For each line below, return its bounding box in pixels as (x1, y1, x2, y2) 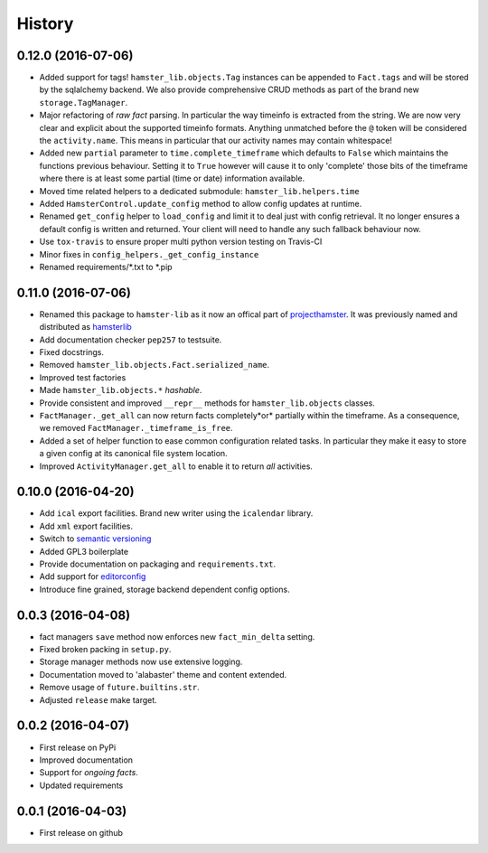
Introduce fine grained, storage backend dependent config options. (39, 584, 290, 595)
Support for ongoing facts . (39, 767, 139, 778)
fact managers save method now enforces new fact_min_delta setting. (39, 631, 315, 642)
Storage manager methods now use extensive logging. (39, 656, 243, 668)
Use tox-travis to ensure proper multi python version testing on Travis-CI (39, 236, 323, 248)
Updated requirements (39, 780, 124, 791)
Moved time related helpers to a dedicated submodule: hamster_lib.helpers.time (39, 185, 361, 196)
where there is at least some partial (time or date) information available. (39, 173, 305, 184)
